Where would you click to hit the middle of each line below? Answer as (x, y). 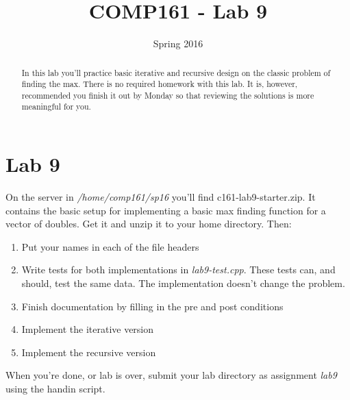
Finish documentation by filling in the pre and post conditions (152, 306)
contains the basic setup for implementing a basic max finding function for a (166, 210)
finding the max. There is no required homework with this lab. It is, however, (160, 84)
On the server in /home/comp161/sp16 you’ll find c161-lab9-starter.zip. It (161, 197)
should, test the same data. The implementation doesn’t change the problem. (183, 283)
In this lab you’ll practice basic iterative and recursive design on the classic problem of (176, 72)
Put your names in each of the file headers (110, 246)
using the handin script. (55, 389)
